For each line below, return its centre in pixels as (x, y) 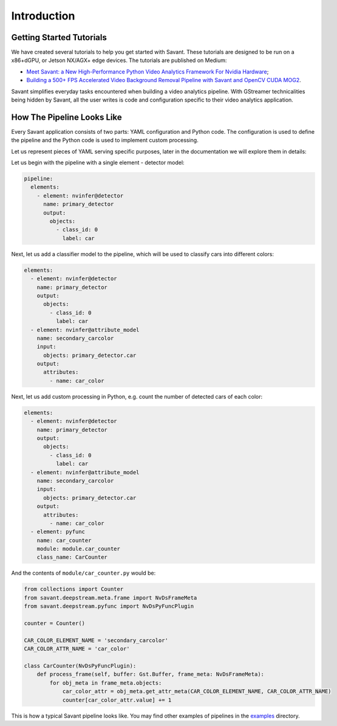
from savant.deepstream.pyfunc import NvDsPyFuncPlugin (109, 606)
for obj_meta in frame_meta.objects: (106, 683)
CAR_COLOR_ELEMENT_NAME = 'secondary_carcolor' (96, 640)
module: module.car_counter (79, 549)
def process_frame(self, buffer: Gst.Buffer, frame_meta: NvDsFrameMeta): (150, 674)
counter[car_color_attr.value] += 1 (117, 700)
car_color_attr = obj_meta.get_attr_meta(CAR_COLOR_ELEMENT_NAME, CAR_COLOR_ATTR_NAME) (197, 691)
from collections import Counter (74, 589)
